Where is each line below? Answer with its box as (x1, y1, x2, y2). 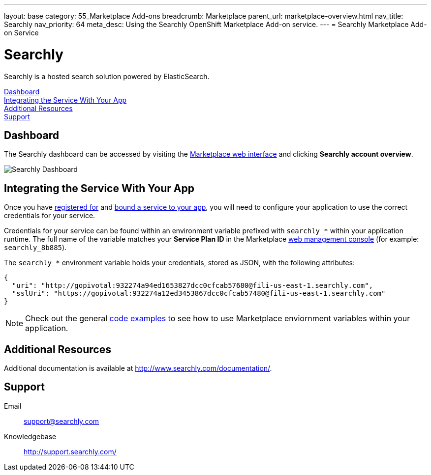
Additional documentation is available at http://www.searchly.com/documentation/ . (4, 364, 272, 373)
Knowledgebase (4, 432, 57, 441)
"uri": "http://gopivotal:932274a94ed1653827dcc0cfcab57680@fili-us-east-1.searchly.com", (12, 281, 373, 290)
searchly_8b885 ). (4, 243, 67, 252)
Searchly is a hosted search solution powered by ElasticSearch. (4, 72, 210, 81)
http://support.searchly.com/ (24, 447, 117, 456)
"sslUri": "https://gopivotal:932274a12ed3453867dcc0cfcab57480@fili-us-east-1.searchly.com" (12, 289, 386, 298)
